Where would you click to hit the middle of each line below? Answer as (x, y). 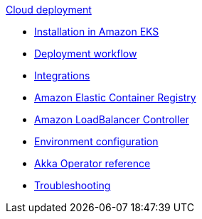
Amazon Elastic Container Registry (115, 97)
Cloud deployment (49, 10)
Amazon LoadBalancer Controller (112, 119)
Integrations (62, 75)
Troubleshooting (73, 185)
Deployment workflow (86, 54)
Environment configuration (96, 141)
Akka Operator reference (92, 163)
